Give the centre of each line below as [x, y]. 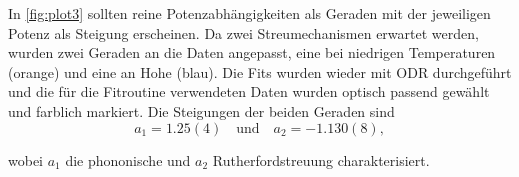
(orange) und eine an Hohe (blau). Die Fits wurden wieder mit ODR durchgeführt [260, 71]
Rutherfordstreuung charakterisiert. [321, 159]
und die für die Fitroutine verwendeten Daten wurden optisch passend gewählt [249, 91]
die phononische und [128, 159]
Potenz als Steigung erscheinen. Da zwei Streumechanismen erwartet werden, [243, 32]
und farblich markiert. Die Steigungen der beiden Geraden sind [201, 110]
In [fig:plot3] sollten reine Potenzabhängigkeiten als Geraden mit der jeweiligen [249, 13]
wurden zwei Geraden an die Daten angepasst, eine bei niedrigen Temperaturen [252, 52]
